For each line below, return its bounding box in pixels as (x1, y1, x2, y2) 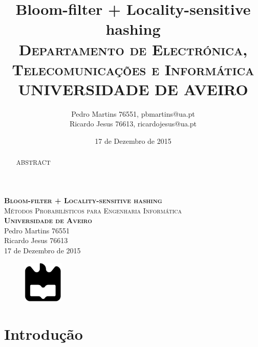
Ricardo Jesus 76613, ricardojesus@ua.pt (69, 118, 197, 129)
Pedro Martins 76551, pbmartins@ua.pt (71, 108, 195, 119)
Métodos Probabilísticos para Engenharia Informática (4, 205, 182, 215)
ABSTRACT (16, 158, 51, 167)
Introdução (4, 323, 83, 344)
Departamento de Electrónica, (18, 38, 248, 59)
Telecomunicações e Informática (12, 58, 254, 79)
